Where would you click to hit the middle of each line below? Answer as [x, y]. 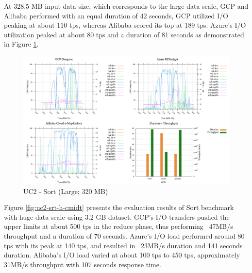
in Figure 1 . [21, 44]
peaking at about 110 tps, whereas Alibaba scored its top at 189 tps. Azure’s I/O [125, 25]
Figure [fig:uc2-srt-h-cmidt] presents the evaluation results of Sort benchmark [119, 207]
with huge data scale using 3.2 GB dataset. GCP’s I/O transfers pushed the [117, 217]
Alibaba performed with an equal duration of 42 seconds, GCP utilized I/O [116, 15]
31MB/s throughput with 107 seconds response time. [83, 264]
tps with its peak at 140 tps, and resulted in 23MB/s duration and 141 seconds [123, 245]
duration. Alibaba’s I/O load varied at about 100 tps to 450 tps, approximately [122, 255]
